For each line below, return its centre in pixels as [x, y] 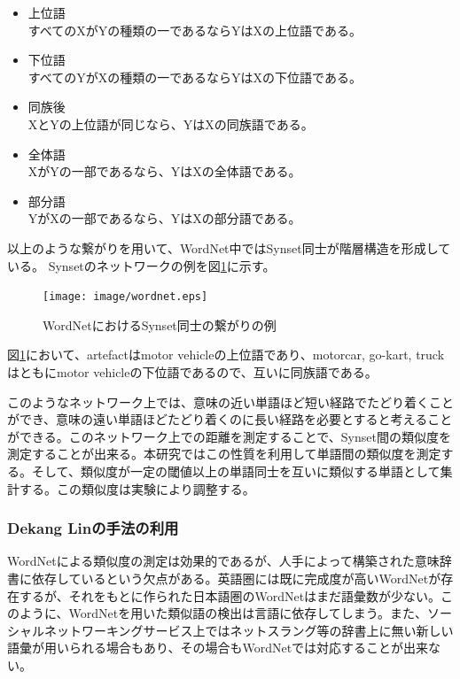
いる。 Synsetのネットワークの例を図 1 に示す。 [141, 265]
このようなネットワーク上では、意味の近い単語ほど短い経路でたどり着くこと [230, 401]
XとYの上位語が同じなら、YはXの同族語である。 [171, 123]
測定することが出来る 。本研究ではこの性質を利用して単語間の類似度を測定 [224, 454]
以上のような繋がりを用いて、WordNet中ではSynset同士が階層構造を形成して [229, 247]
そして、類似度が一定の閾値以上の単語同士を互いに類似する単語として [236, 471]
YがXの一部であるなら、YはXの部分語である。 [164, 218]
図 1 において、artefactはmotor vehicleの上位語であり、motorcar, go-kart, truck [226, 355]
